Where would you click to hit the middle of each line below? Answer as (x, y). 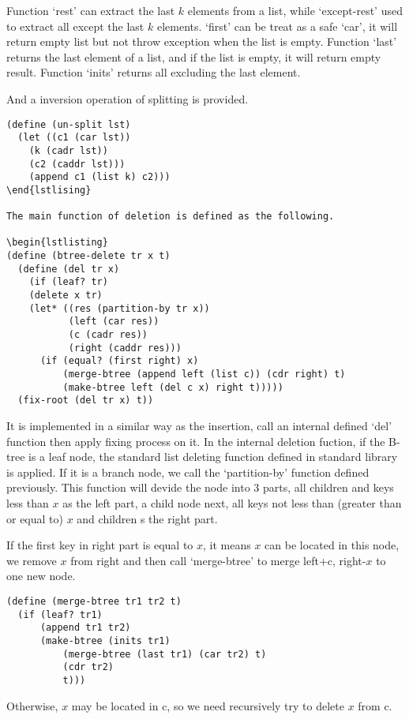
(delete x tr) (66, 296)
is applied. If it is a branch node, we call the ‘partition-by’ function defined (188, 472)
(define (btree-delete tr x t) (88, 256)
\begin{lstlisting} (57, 243)
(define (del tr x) (69, 269)
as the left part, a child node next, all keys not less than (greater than (232, 502)
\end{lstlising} (49, 190)
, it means (227, 545)
